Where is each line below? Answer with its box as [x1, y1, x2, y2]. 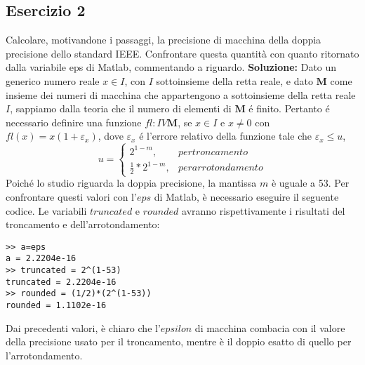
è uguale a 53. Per [271, 175, 350, 190]
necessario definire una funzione [6, 114, 142, 129]
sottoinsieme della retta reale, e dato [156, 73, 313, 88]
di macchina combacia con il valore [194, 320, 345, 335]
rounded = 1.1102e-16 [6, 300, 107, 311]
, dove [98, 128, 124, 143]
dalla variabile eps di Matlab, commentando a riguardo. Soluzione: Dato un [6, 60, 337, 74]
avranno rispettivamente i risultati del [182, 203, 345, 218]
